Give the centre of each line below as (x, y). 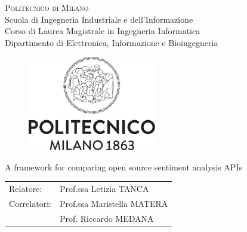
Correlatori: (30, 203)
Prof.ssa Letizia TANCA (104, 189)
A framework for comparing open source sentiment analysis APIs (123, 167)
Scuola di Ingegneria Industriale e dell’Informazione (99, 19)
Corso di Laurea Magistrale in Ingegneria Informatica (103, 31)
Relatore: (26, 189)
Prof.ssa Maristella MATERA (114, 203)
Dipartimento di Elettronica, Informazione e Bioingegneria (112, 42)
